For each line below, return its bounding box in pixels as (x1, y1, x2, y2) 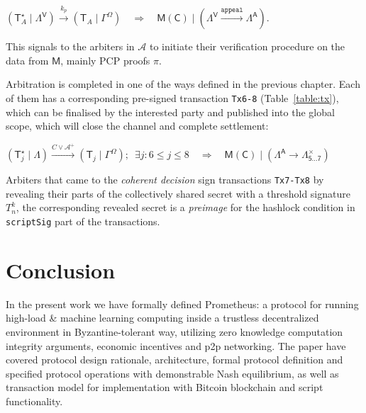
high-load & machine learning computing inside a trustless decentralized (6, 310, 319, 325)
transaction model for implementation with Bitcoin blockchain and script (6, 380, 323, 395)
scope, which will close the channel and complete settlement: (6, 118, 269, 133)
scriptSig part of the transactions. (6, 214, 160, 229)
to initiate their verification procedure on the (149, 39, 345, 54)
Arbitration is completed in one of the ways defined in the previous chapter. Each (6, 77, 360, 91)
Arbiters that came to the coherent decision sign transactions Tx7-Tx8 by (6, 172, 324, 187)
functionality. (6, 393, 63, 408)
